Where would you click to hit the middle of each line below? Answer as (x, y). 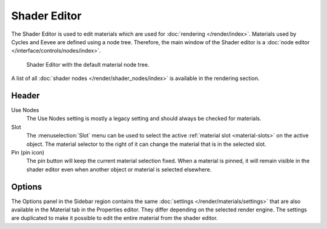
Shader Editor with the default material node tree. (88, 64)
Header (25, 95)
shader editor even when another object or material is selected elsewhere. (119, 169)
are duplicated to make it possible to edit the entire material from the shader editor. (114, 218)
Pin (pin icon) (28, 152)
